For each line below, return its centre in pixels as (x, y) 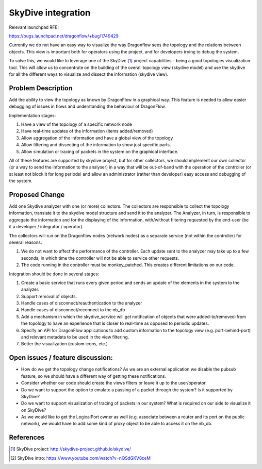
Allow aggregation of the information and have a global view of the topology (97, 138)
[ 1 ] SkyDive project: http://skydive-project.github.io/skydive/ (71, 449)
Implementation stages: (32, 115)
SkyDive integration (50, 13)
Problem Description (41, 88)
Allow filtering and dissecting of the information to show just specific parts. (96, 145)
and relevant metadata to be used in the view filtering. (75, 337)
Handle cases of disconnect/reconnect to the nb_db (73, 310)
